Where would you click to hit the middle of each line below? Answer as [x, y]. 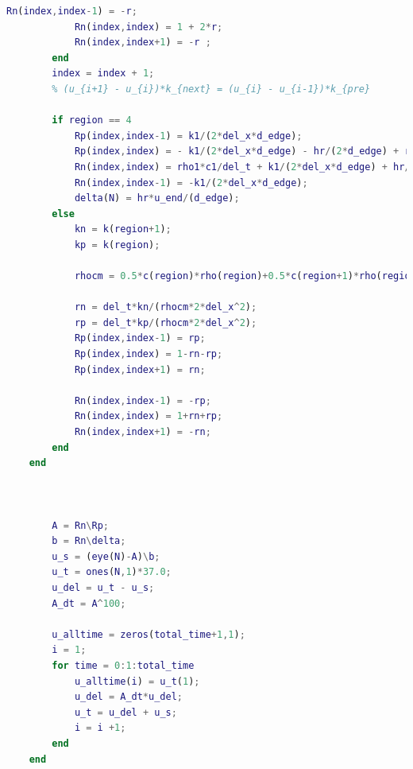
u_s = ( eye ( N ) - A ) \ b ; [106, 556]
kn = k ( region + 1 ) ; [123, 229]
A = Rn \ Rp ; [80, 525]
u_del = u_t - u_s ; [103, 587]
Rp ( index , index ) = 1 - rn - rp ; [149, 354]
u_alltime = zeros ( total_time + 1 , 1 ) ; [149, 634]
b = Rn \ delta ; [89, 541]
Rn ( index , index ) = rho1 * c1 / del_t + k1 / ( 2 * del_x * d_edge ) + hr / [242, 167]
